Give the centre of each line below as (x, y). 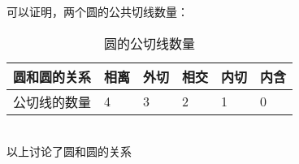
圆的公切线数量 (150, 43)
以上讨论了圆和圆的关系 (69, 151)
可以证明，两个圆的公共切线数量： (97, 11)
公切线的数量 (52, 101)
